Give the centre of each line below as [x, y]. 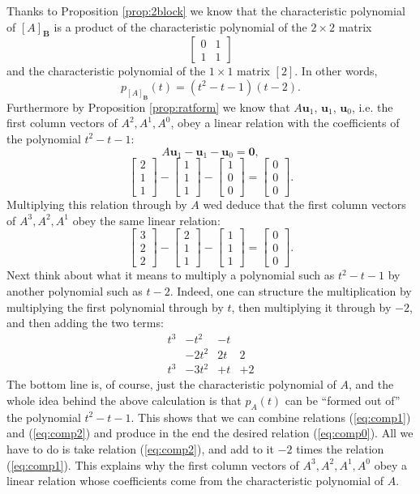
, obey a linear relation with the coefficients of [285, 123]
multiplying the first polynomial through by [115, 307]
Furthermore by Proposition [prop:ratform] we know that [148, 106]
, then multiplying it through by [311, 307]
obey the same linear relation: [146, 220]
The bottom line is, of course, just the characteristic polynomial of [171, 384]
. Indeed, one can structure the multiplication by [291, 291]
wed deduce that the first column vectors [304, 204]
